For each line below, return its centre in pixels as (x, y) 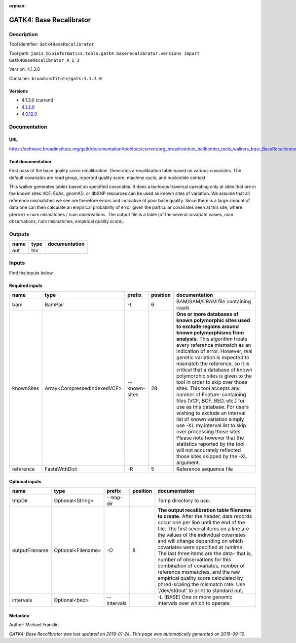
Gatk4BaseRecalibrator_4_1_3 (44, 60)
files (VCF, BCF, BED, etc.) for (210, 401)
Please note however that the (210, 438)
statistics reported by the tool (210, 444)
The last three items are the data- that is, (205, 553)
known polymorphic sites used (213, 321)
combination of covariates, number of (201, 566)
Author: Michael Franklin (34, 625)
